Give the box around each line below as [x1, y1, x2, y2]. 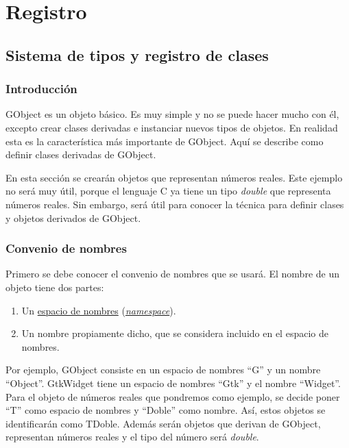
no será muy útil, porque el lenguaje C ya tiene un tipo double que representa [5, 184, 331, 198]
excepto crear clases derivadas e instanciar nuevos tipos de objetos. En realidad [5, 120, 338, 134]
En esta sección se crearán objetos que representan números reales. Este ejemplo [5, 170, 343, 184]
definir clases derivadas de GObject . [5, 147, 156, 162]
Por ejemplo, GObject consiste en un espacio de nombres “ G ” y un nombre [5, 362, 321, 377]
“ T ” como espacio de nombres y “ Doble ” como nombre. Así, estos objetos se [5, 403, 326, 417]
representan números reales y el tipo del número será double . [5, 430, 259, 444]
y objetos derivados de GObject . [5, 210, 141, 225]
